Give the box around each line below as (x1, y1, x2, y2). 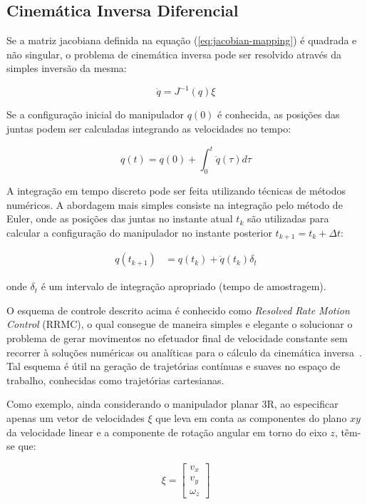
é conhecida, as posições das (217, 107, 340, 122)
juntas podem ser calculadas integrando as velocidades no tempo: (6, 121, 291, 136)
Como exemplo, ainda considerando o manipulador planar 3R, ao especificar (6, 396, 338, 411)
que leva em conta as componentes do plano (155, 410, 347, 425)
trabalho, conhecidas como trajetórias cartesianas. (6, 372, 224, 387)
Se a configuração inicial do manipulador (6, 107, 185, 122)
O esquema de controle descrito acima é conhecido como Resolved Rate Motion (6, 302, 350, 317)
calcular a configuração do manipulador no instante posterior (6, 225, 272, 240)
